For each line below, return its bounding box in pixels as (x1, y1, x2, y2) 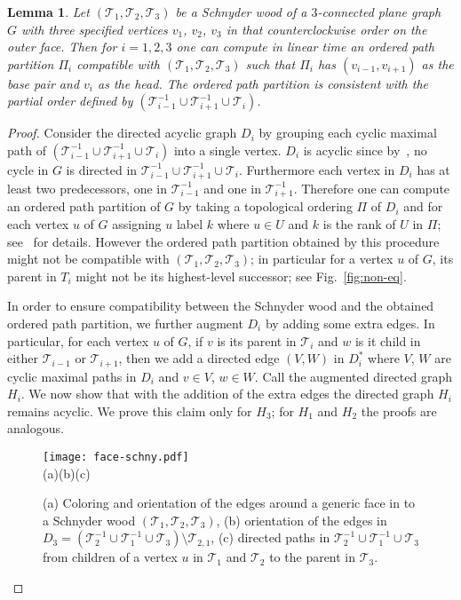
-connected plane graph (317, 3, 441, 20)
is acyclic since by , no (303, 140, 427, 159)
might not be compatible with (7, 249, 170, 268)
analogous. (7, 419, 64, 438)
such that (245, 54, 296, 73)
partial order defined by (7, 91, 133, 110)
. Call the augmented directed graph (254, 367, 452, 385)
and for (403, 197, 443, 216)
